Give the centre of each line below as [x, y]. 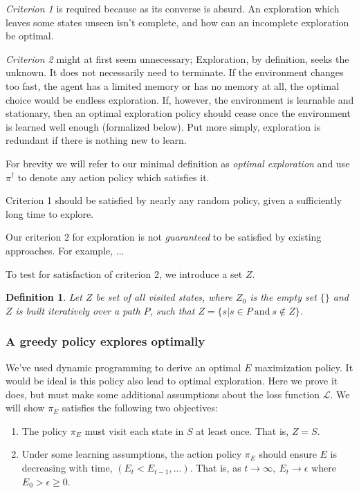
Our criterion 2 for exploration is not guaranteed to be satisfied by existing [164, 237]
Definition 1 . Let [44, 297]
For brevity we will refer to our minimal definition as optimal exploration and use [178, 163]
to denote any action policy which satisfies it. [113, 177]
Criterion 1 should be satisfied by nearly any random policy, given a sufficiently [174, 200]
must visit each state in [134, 430]
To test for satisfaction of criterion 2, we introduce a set [124, 273]
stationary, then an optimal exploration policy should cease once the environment [178, 113]
